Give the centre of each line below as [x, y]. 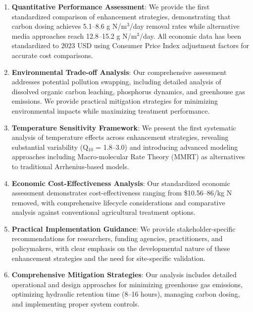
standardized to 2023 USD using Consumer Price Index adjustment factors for [130, 45]
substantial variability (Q [50, 147]
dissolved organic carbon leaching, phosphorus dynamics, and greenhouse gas [128, 91]
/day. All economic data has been [191, 35]
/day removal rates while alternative [184, 26]
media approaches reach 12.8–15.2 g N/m [74, 35]
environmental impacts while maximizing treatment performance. [111, 110]
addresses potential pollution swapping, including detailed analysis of [116, 82]
